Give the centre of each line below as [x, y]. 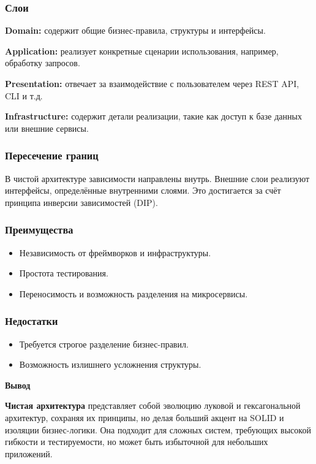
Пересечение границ [52, 155]
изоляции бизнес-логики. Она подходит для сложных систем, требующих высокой [158, 429]
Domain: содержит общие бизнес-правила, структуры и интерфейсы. [135, 30]
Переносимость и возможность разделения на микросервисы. [134, 293]
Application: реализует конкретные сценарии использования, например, [142, 51]
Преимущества [39, 230]
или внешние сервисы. [47, 128]
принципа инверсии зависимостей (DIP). [81, 202]
